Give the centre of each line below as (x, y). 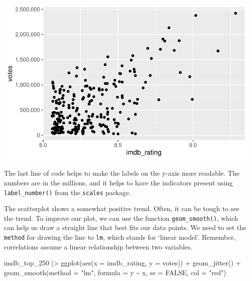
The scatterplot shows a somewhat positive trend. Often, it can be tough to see (122, 208)
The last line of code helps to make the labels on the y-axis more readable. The (122, 173)
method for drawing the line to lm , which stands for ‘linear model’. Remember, (120, 237)
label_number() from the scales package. (67, 192)
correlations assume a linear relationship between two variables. (98, 246)
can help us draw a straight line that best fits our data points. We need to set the (125, 227)
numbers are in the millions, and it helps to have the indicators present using (118, 182)
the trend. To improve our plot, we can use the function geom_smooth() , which (121, 218)
